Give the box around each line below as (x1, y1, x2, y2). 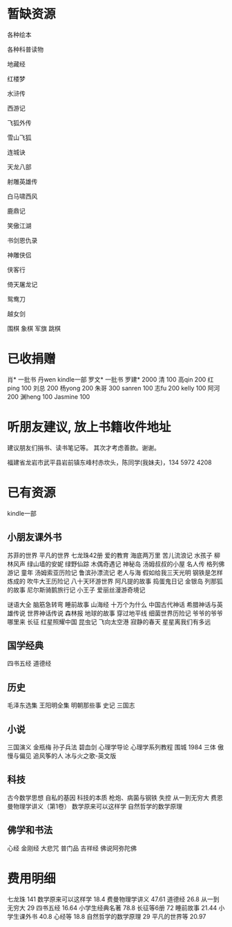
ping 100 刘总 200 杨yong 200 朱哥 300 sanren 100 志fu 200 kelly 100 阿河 (7, 384, 220, 392)
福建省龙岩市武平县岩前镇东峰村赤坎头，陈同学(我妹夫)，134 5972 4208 (7, 458, 212, 467)
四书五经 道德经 (7, 659, 52, 668)
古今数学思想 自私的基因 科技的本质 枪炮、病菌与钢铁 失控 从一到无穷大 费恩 (7, 793, 223, 802)
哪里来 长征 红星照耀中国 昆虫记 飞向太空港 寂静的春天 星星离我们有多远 (7, 617, 211, 626)
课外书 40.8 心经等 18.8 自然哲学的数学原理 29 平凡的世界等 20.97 (19, 912, 206, 920)
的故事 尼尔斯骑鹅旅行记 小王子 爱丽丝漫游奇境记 (7, 586, 146, 594)
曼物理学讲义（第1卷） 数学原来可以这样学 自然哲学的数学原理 (7, 802, 183, 810)
